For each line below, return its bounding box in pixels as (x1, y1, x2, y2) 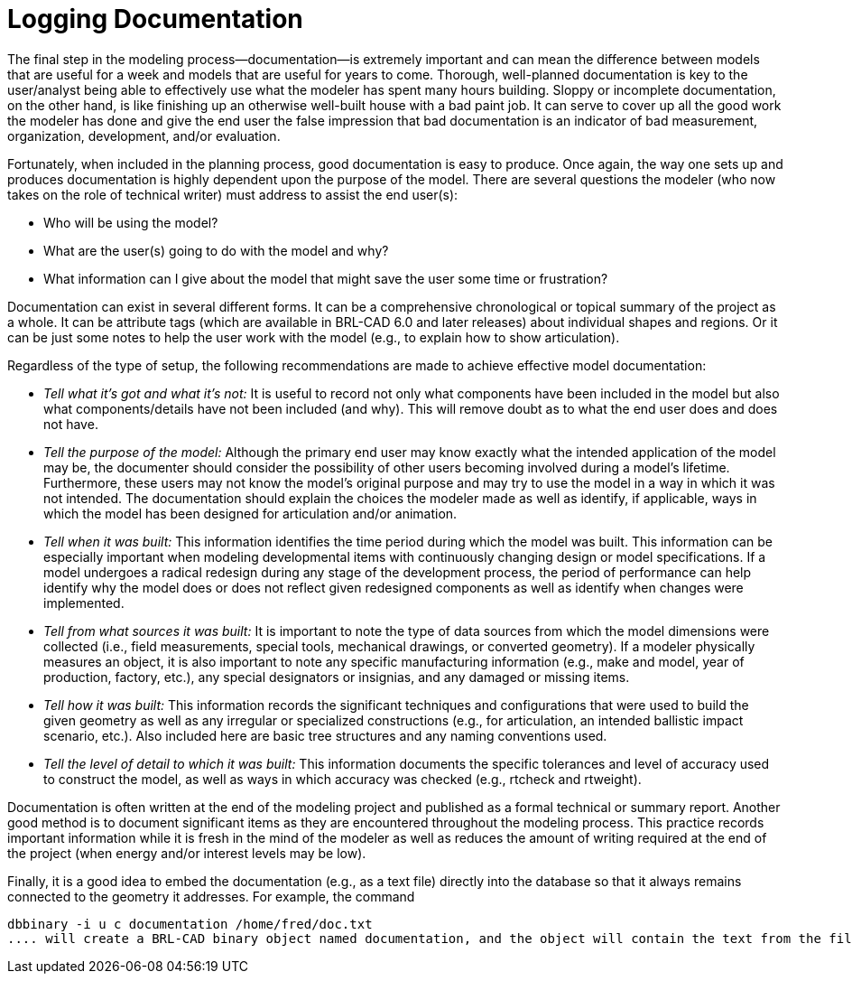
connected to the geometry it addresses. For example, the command (7, 888, 415, 904)
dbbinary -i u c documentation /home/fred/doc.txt (7, 916, 373, 931)
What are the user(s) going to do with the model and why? (43, 242, 389, 258)
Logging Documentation (7, 4, 303, 34)
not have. (43, 416, 98, 432)
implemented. (43, 594, 125, 611)
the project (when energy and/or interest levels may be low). (7, 845, 366, 861)
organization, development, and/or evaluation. (7, 127, 281, 144)
